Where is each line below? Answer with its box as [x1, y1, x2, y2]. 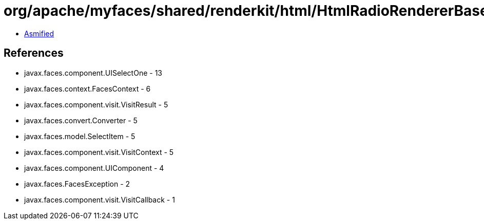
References [4, 47, 64, 60]
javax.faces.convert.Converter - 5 [24, 116, 138, 125]
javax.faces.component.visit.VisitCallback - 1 [24, 195, 175, 204]
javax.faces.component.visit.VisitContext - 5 [24, 147, 174, 156]
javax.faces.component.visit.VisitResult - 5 [24, 100, 168, 109]
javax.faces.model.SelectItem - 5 [24, 131, 135, 141]
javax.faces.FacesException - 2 [24, 179, 130, 188]
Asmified [24, 29, 54, 38]
